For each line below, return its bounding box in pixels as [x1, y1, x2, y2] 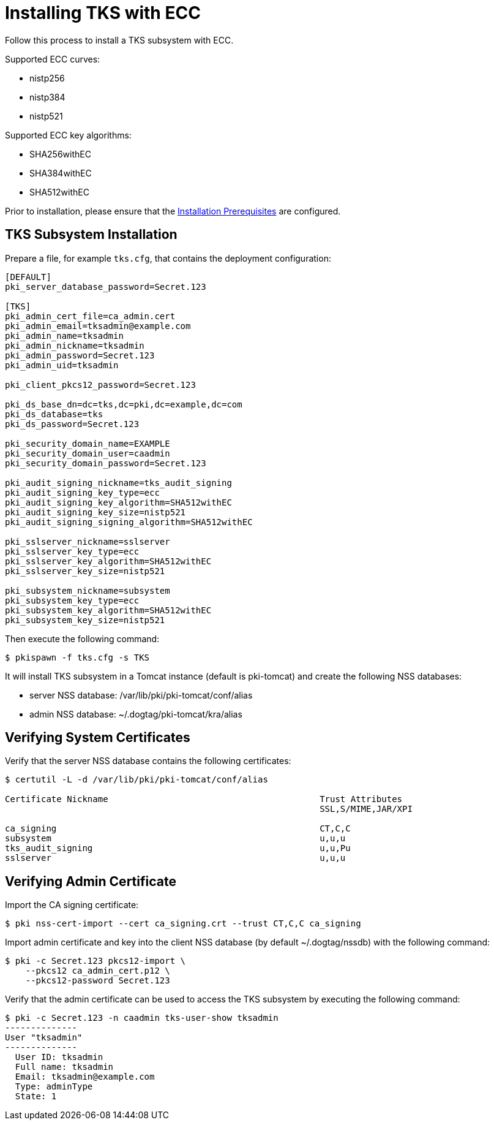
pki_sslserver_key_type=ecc [5, 546, 140, 556]
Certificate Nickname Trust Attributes [5, 794, 403, 805]
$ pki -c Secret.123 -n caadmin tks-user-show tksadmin [5, 1013, 279, 1023]
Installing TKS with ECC [5, 2, 201, 23]
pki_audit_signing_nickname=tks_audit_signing [5, 477, 232, 488]
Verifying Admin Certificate [5, 873, 176, 889]
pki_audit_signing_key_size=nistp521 [5, 507, 186, 517]
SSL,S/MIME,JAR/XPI [320, 804, 413, 814]
